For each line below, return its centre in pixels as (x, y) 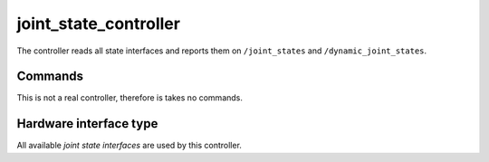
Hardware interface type (87, 124)
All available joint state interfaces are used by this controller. (129, 146)
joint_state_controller (99, 24)
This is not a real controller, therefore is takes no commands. (130, 98)
